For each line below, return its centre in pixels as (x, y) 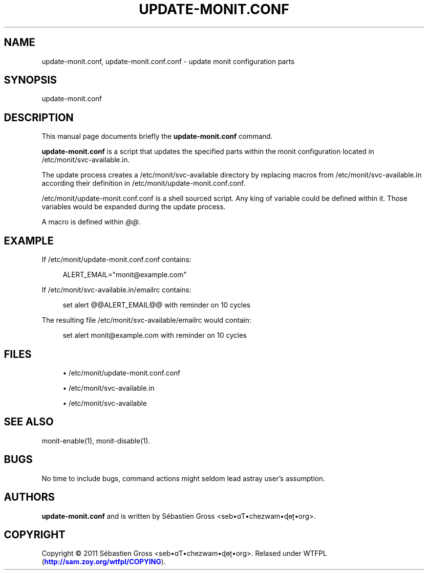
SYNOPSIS (31, 80)
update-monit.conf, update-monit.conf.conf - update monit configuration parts (168, 61)
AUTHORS (30, 497)
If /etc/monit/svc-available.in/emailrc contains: (117, 290)
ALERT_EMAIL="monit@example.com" (125, 275)
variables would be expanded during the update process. (134, 207)
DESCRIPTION (39, 117)
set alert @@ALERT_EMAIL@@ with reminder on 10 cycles (157, 305)
